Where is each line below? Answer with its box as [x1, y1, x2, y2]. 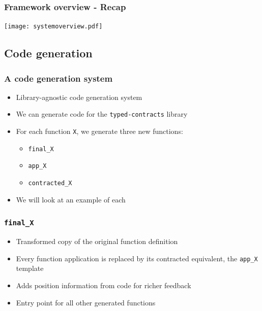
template [16, 263, 44, 273]
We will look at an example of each [16, 194, 126, 204]
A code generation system [4, 72, 113, 84]
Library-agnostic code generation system [16, 91, 142, 102]
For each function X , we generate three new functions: [16, 126, 183, 136]
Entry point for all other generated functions [16, 297, 156, 307]
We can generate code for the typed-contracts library [16, 109, 188, 119]
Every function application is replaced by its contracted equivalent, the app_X [16, 253, 258, 263]
